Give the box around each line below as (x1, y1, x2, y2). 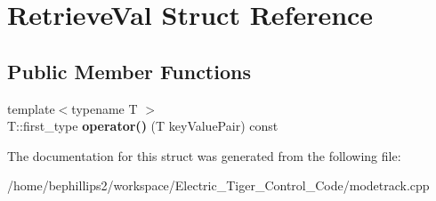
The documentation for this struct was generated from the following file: (7, 146, 401, 165)
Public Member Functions (7, 57, 251, 84)
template (7, 99, 55, 117)
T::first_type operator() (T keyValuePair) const (7, 117, 279, 135)
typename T (71, 99, 138, 117)
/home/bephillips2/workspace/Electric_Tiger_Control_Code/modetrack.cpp (7, 176, 430, 195)
